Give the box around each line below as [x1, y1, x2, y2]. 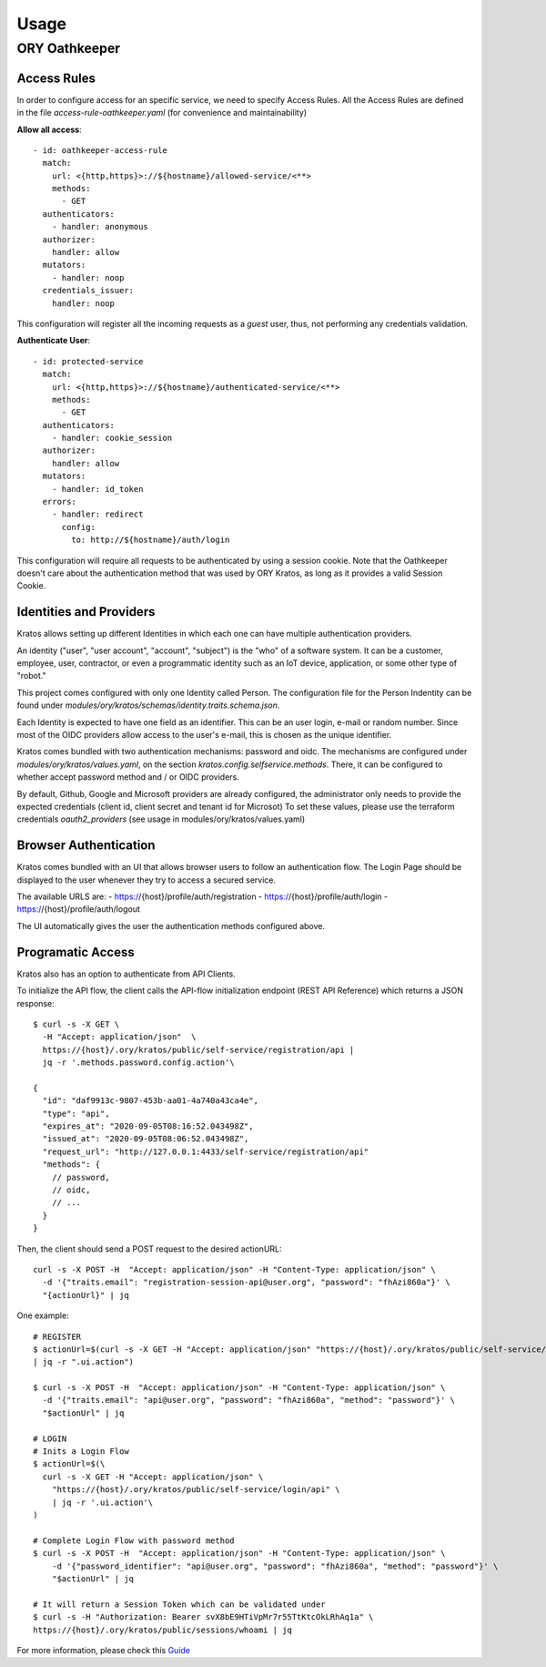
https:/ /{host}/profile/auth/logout [16, 904, 140, 915]
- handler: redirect [51, 509, 144, 519]
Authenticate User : [16, 335, 91, 346]
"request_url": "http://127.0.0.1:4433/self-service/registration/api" [42, 1146, 369, 1157]
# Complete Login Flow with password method [33, 1535, 236, 1546]
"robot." [16, 670, 46, 681]
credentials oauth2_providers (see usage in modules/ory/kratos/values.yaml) [16, 813, 306, 824]
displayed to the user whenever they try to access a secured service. [16, 874, 277, 885]
